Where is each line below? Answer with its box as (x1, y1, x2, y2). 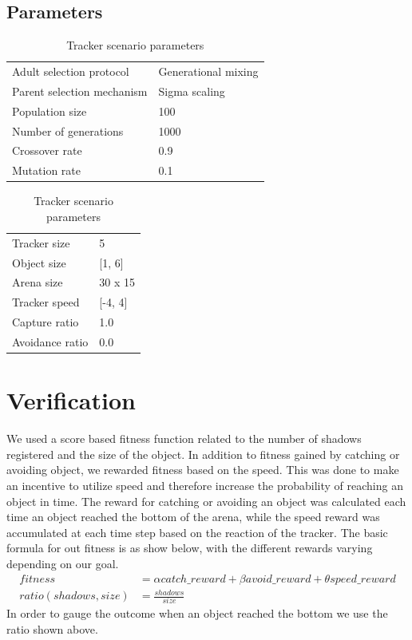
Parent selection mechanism (12, 82, 148, 99)
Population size (12, 102, 87, 119)
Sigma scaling (158, 82, 225, 99)
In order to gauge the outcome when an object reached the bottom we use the (6, 605, 388, 622)
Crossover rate (12, 142, 82, 159)
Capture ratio (12, 314, 79, 330)
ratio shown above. (6, 621, 98, 638)
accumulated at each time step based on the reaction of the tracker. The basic (6, 523, 388, 540)
